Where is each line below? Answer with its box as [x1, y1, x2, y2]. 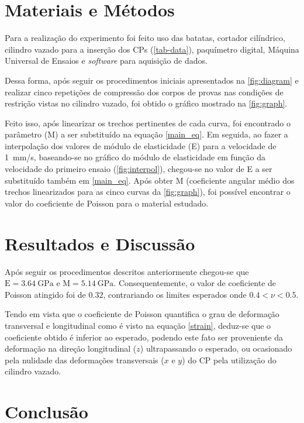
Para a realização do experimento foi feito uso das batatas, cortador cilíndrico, [5, 32, 285, 44]
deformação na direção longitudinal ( [5, 342, 137, 355]
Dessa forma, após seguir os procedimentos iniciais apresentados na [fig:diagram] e [5, 74, 299, 86]
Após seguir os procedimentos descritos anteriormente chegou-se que [5, 265, 249, 277]
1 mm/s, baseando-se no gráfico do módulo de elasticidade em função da [5, 151, 265, 163]
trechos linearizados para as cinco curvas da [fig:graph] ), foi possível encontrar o [5, 185, 291, 198]
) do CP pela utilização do [182, 353, 277, 366]
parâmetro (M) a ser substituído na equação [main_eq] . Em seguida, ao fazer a [5, 128, 288, 140]
